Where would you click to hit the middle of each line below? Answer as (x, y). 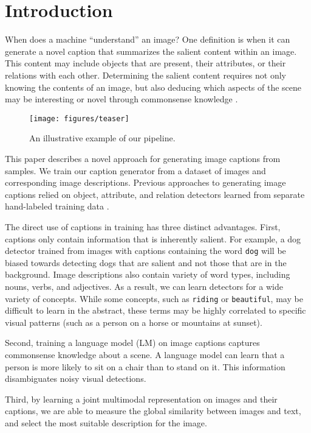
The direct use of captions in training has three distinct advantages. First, (143, 226)
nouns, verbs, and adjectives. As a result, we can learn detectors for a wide (144, 286)
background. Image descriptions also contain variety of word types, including (148, 274)
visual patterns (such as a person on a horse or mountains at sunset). (134, 322)
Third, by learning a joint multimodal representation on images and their (141, 399)
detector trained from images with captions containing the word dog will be (145, 251)
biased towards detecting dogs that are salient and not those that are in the (146, 262)
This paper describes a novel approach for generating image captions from (143, 158)
